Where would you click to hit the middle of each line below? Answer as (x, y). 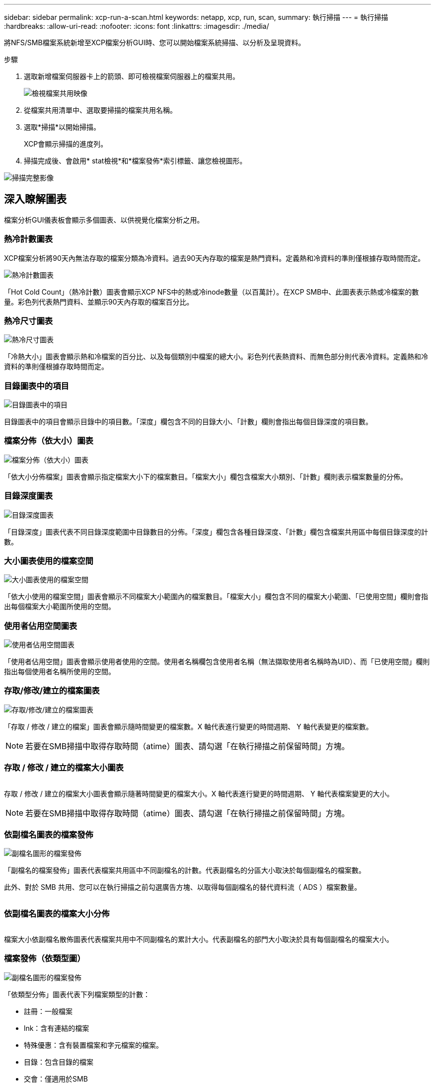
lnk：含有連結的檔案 (57, 1028)
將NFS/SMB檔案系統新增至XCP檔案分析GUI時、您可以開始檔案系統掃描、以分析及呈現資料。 (155, 42)
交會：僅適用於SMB (56, 1079)
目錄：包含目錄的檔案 (59, 1062)
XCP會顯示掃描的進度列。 (66, 144)
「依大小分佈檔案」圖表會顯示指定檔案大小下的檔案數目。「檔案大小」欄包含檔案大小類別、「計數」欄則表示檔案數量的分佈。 (206, 476)
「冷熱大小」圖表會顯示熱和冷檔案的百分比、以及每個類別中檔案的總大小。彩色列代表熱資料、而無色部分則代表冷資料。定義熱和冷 (216, 357)
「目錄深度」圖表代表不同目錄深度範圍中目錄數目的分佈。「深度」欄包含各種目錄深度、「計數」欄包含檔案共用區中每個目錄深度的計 (216, 532)
